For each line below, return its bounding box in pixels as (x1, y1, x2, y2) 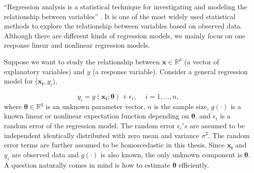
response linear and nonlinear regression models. (4, 40, 150, 50)
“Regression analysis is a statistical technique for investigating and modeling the (4, 1, 248, 11)
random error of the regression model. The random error (4, 120, 175, 130)
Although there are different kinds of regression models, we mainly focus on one (4, 30, 246, 40)
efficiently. (178, 159, 209, 170)
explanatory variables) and (4, 66, 85, 76)
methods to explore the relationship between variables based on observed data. (4, 21, 242, 31)
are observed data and (11, 149, 79, 159)
